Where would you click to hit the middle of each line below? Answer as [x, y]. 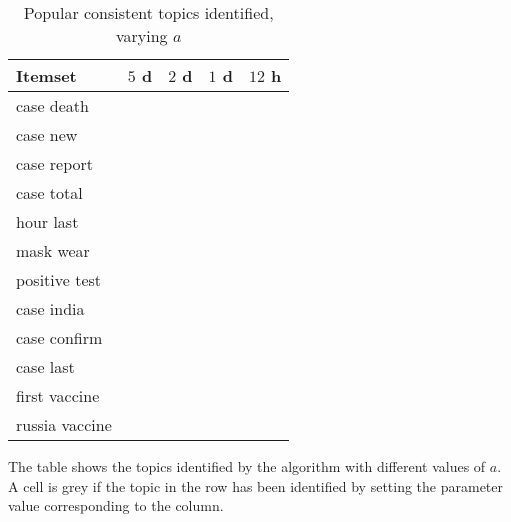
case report [55, 163]
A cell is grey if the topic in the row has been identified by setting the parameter [256, 485]
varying [141, 35]
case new [47, 134]
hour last [47, 221]
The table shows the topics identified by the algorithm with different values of [247, 466]
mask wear [53, 250]
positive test [59, 279]
